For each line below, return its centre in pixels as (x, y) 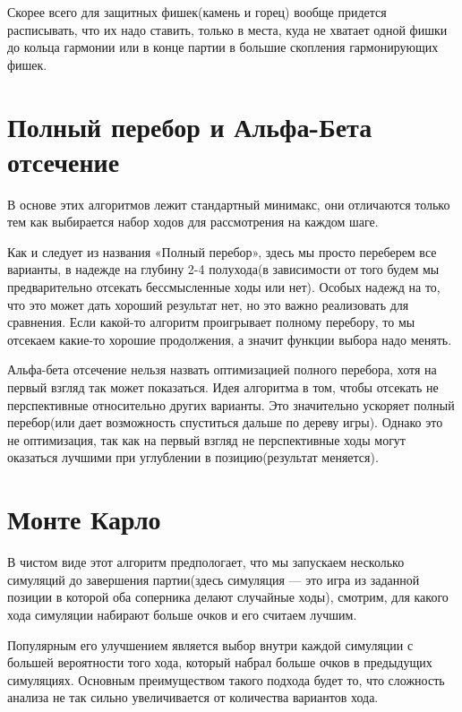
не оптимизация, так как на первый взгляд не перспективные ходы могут (206, 439)
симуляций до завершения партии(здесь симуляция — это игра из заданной (214, 579)
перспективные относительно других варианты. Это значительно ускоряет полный (231, 404)
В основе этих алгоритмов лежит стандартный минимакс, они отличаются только (229, 204)
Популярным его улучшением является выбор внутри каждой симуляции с (210, 644)
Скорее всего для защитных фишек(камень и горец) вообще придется (197, 12)
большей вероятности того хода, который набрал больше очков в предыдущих (220, 662)
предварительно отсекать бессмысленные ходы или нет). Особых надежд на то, (224, 287)
